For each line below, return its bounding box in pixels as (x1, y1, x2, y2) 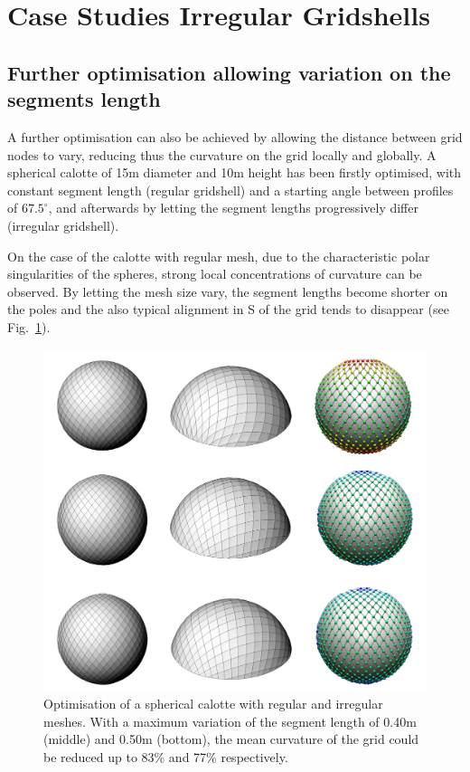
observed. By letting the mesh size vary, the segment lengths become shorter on (7, 281, 448, 300)
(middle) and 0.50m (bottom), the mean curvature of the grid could (43, 729, 419, 748)
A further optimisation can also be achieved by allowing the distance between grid (7, 127, 463, 146)
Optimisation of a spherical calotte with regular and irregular (43, 694, 383, 713)
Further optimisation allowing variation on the (7, 58, 451, 86)
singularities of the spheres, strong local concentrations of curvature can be (7, 264, 422, 283)
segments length (7, 85, 161, 113)
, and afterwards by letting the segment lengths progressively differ (48, 198, 418, 217)
